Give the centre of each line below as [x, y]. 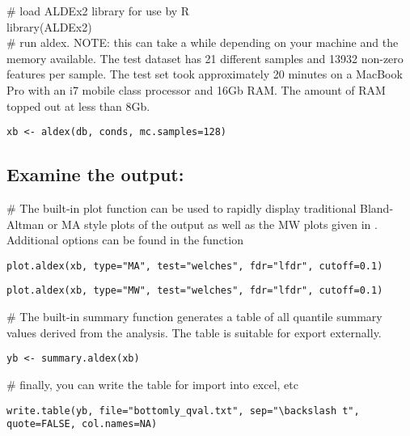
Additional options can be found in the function [125, 240]
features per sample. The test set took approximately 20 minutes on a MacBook [205, 74]
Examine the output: [95, 174]
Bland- [377, 208]
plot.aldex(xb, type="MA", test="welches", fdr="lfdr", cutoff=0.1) [195, 266]
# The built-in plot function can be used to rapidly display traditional [182, 208]
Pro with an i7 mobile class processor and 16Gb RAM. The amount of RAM [196, 89]
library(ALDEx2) [49, 26]
